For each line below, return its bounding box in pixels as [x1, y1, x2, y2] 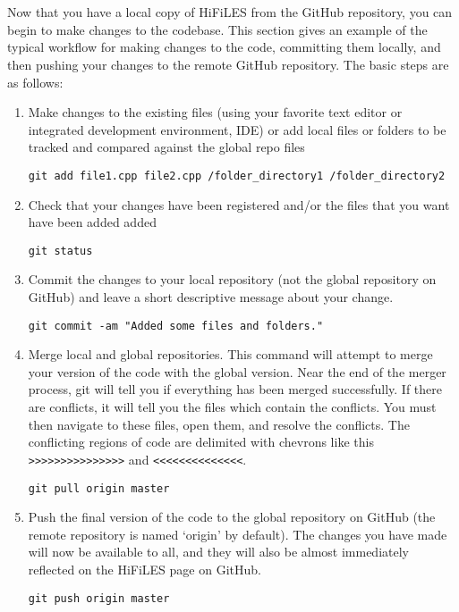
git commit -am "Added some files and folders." [28, 319, 324, 332]
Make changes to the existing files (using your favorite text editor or [28, 103, 403, 122]
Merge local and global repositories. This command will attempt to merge [28, 345, 433, 364]
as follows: [7, 72, 64, 91]
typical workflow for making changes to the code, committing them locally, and [7, 38, 441, 56]
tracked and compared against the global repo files [28, 138, 305, 156]
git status [28, 244, 93, 257]
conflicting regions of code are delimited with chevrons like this [28, 432, 374, 451]
